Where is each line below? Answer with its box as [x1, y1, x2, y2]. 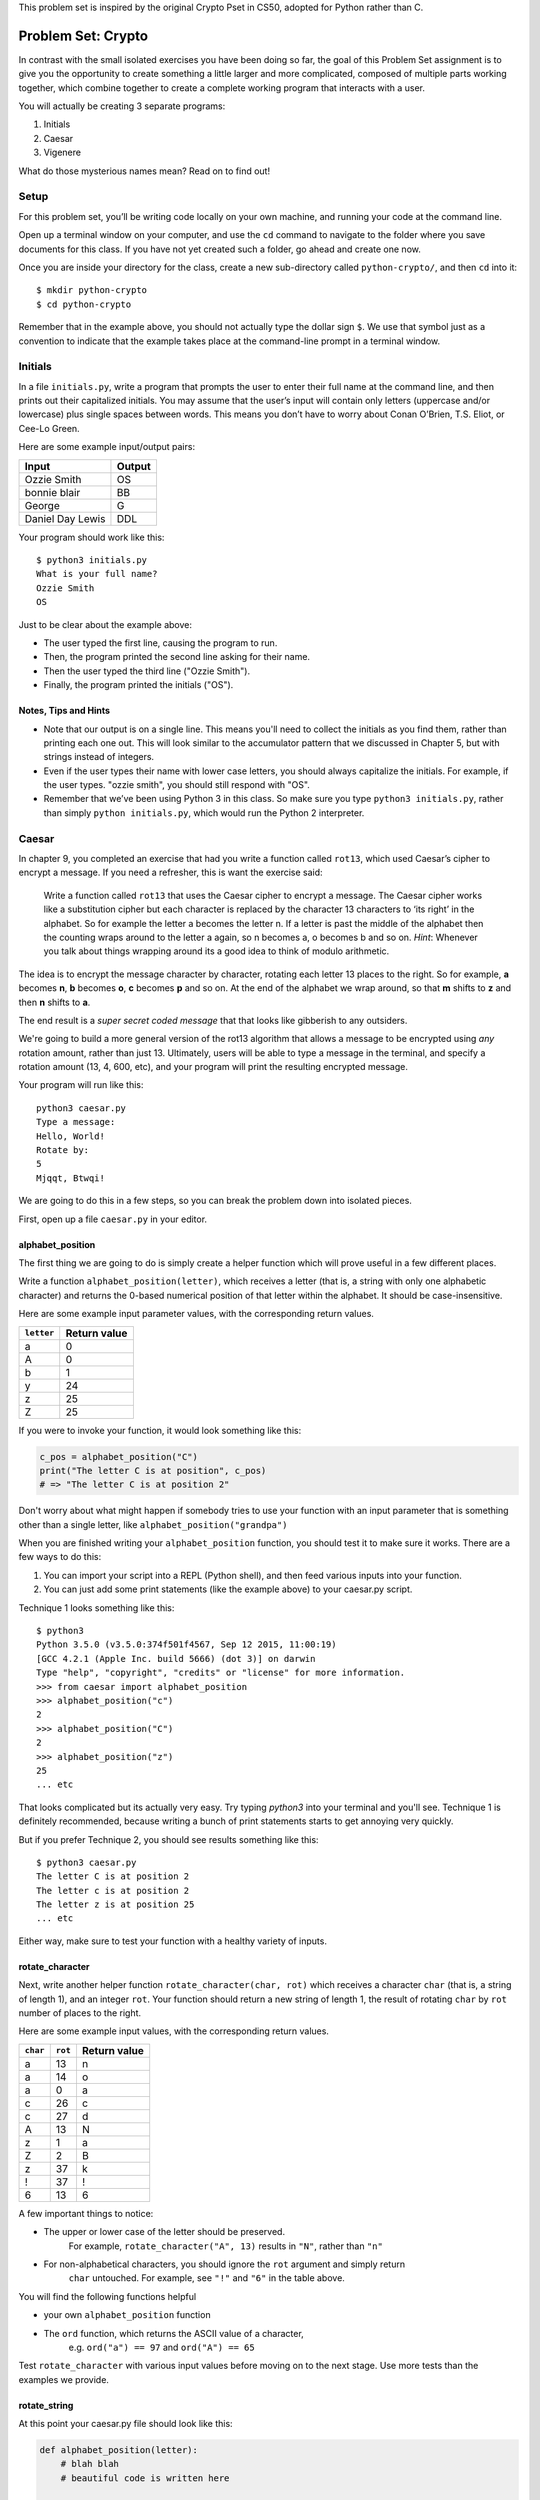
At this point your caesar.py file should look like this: [18, 2418, 234, 2430]
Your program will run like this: [18, 1079, 144, 1091]
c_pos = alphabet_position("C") [39, 1451, 199, 1462]
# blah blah [60, 2458, 120, 2470]
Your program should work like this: [18, 531, 165, 543]
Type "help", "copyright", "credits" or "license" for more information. [36, 1667, 406, 1679]
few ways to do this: [18, 1551, 102, 1563]
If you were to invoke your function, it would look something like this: [18, 1424, 302, 1436]
